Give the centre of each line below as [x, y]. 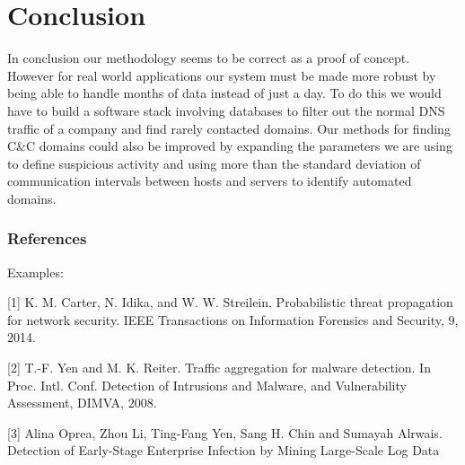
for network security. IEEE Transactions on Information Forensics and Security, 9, [233, 319]
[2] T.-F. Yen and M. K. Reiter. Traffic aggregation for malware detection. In [219, 368]
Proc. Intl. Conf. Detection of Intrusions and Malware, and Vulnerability [207, 385]
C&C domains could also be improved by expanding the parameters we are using [230, 146]
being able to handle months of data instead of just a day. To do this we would [224, 93]
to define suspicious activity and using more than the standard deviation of [214, 163]
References [47, 238]
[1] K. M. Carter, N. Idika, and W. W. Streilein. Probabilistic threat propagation [230, 302]
